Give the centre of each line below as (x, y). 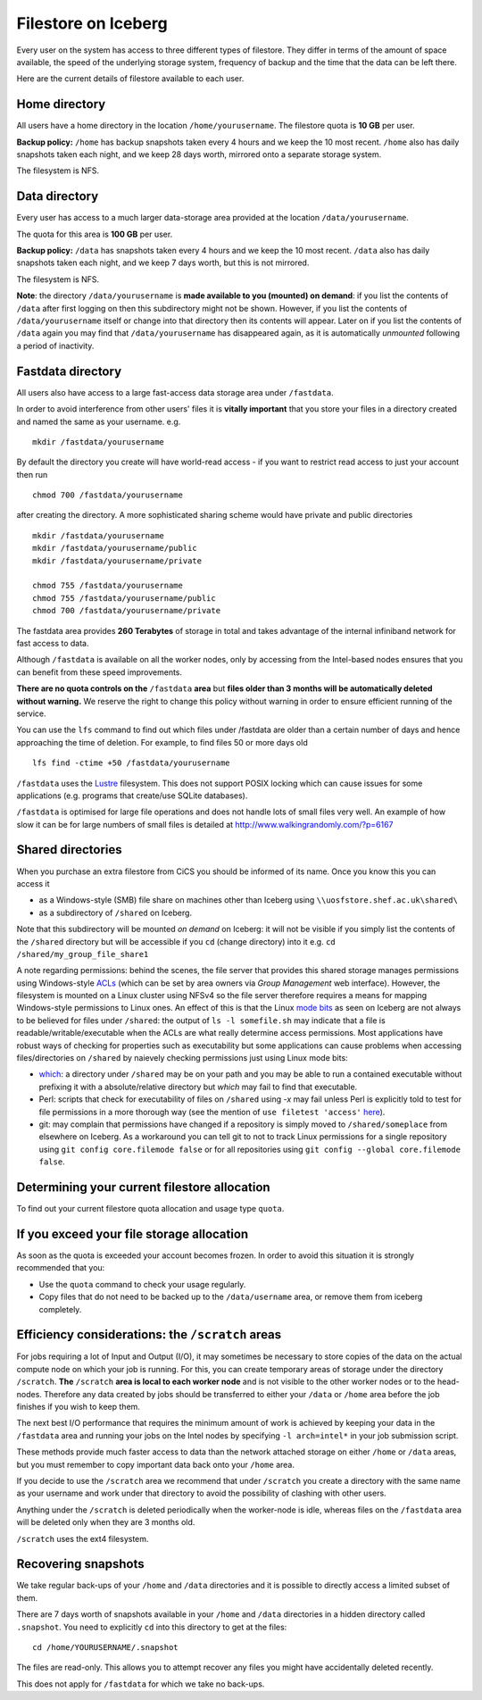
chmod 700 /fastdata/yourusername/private (127, 611)
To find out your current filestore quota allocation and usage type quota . (150, 1209)
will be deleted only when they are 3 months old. (106, 1522)
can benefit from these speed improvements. (100, 672)
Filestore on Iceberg (92, 23)
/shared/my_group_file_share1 (83, 954)
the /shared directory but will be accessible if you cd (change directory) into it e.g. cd (176, 941)
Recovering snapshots (80, 1564)
